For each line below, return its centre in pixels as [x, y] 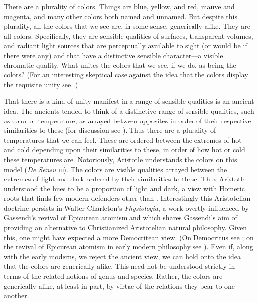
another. [17, 295]
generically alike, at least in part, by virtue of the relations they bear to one [120, 285]
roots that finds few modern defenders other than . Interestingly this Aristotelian [127, 198]
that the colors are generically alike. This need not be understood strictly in [120, 266]
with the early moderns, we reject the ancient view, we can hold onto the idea [122, 256]
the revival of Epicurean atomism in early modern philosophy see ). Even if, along [129, 247]
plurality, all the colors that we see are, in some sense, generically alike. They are [127, 26]
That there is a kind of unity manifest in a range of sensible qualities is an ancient [129, 101]
